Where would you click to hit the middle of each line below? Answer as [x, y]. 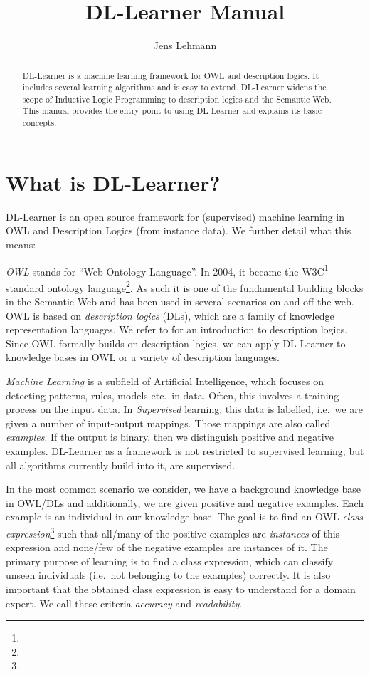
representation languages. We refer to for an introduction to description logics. [177, 329]
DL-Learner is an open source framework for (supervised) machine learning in [175, 216]
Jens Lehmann [185, 45]
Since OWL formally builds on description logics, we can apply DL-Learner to [176, 343]
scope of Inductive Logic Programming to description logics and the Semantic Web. [177, 99]
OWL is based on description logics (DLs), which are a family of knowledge [170, 315]
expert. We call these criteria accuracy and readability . [124, 603]
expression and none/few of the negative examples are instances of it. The [167, 547]
